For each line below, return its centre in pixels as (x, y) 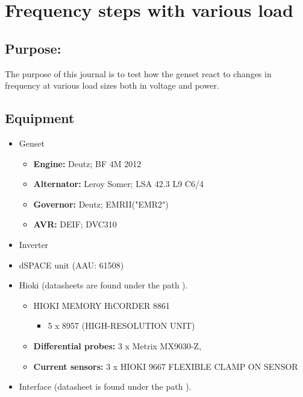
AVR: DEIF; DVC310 (75, 224)
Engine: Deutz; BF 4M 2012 (87, 163)
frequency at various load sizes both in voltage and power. (112, 85)
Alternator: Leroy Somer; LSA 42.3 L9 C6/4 (118, 184)
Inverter (34, 244)
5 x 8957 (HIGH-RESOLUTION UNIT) (121, 326)
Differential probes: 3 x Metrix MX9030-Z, (117, 345)
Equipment (40, 118)
